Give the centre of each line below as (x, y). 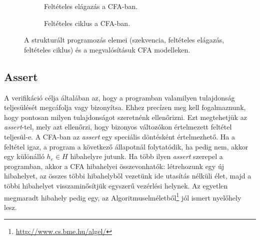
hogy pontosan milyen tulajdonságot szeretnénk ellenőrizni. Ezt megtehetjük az (125, 117)
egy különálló (24, 156)
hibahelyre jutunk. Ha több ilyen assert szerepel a (146, 156)
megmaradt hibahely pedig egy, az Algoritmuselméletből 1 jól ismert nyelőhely (123, 196)
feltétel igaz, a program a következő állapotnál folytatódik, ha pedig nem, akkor (126, 146)
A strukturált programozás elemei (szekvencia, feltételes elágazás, (124, 40)
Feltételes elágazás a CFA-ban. (91, 6)
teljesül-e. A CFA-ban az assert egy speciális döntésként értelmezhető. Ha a (119, 136)
